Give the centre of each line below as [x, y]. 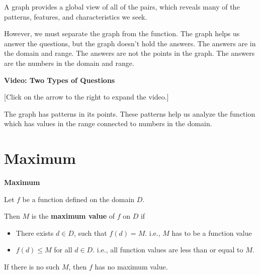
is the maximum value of [73, 216]
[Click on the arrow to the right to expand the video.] [86, 97]
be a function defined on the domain [78, 199]
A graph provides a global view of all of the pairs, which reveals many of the [122, 7]
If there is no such [32, 267]
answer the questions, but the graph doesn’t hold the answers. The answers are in [130, 43]
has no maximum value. [131, 267]
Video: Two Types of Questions [60, 80]
